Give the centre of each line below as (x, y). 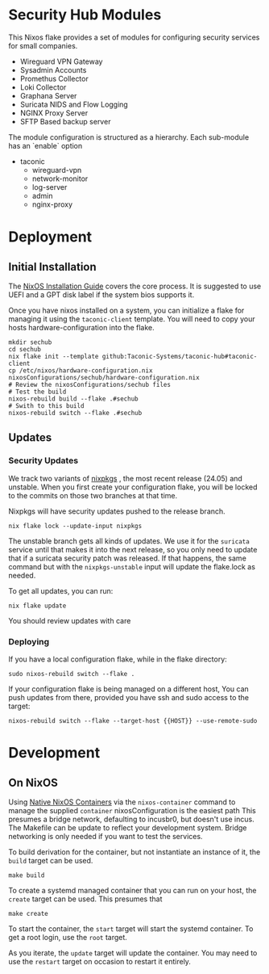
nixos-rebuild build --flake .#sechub (73, 399)
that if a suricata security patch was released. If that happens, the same (128, 558)
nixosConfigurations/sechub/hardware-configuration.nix (104, 377)
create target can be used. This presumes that (85, 899)
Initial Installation (52, 267)
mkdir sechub (30, 342)
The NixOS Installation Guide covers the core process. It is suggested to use (135, 286)
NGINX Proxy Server (54, 113)
